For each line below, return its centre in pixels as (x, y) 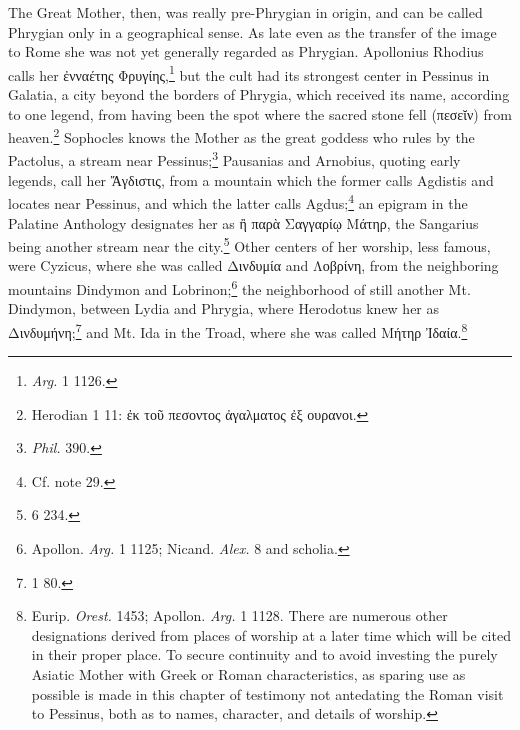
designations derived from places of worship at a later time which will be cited (271, 634)
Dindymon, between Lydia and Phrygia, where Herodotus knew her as (224, 308)
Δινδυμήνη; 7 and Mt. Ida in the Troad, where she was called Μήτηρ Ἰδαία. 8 (238, 330)
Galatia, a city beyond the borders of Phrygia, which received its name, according (259, 94)
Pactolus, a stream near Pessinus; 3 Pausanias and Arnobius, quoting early (234, 159)
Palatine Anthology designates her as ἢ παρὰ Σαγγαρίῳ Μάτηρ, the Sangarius (243, 222)
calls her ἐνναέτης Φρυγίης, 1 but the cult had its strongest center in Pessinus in (249, 73)
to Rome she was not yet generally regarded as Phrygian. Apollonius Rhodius (246, 51)
